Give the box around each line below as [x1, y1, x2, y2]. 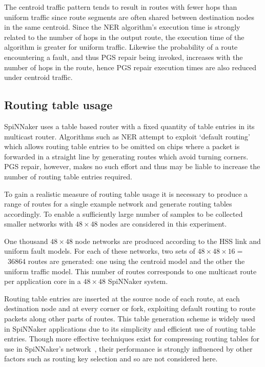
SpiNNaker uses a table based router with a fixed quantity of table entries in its [4, 120, 255, 131]
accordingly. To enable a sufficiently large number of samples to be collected [4, 208, 243, 219]
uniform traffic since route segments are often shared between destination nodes [4, 11, 254, 22]
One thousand [4, 235, 48, 246]
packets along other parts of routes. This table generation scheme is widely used [4, 313, 255, 324]
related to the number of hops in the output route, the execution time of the [4, 31, 244, 42]
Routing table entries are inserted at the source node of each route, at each [4, 293, 240, 303]
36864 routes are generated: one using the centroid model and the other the [7, 256, 245, 267]
